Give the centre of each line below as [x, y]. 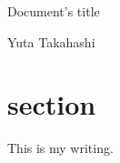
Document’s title [54, 11]
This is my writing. [60, 148]
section [52, 104]
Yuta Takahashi [51, 41]
